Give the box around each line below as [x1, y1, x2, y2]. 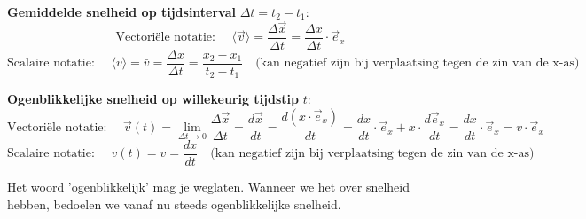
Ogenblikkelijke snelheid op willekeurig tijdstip [7, 90, 299, 108]
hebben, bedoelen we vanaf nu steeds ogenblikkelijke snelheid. [7, 194, 341, 213]
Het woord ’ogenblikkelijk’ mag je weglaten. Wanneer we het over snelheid [7, 177, 410, 196]
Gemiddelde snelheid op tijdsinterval [7, 3, 237, 20]
